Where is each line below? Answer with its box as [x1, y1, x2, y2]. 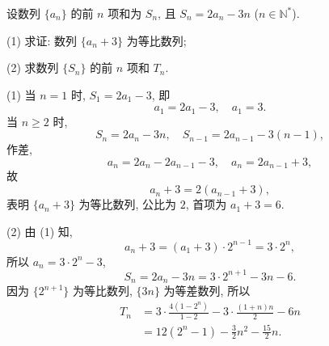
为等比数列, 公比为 [78, 196, 177, 213]
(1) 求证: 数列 [6, 32, 78, 49]
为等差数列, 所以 [163, 282, 251, 299]
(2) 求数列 [6, 59, 59, 76]
